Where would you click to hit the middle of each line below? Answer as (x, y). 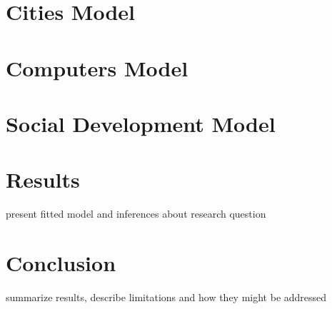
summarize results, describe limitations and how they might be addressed (166, 297)
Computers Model (97, 67)
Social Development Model (141, 123)
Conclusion (61, 263)
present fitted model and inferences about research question (136, 214)
